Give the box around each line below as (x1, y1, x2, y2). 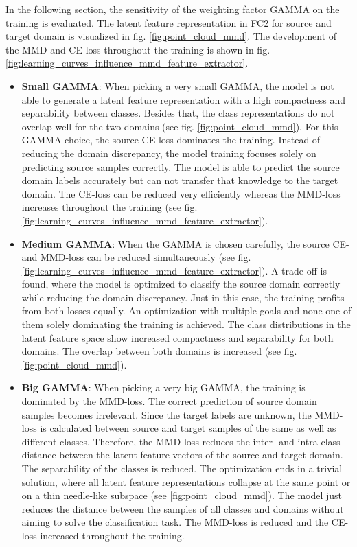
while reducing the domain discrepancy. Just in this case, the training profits (21, 290, 345, 304)
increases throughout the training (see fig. (21, 200, 198, 214)
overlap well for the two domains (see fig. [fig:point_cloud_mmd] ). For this (21, 119, 338, 133)
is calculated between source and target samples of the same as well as (40, 421, 336, 435)
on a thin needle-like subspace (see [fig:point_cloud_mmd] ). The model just (21, 488, 343, 502)
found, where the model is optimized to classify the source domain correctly (21, 277, 341, 291)
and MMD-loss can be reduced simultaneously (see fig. (21, 250, 251, 264)
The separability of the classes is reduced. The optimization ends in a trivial (21, 461, 343, 475)
